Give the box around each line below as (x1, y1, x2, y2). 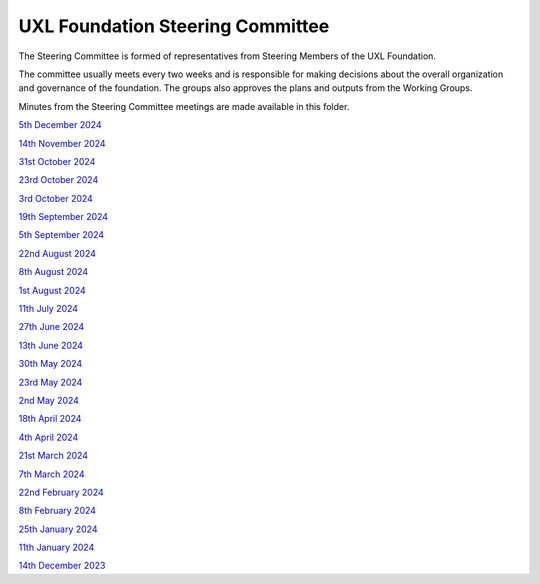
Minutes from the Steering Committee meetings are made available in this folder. (18, 100, 350, 112)
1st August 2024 (18, 284, 87, 296)
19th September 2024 (18, 211, 109, 223)
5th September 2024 (18, 229, 105, 241)
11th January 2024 (18, 541, 95, 554)
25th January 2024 (18, 523, 98, 535)
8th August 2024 (18, 266, 89, 278)
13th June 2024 (18, 339, 84, 351)
